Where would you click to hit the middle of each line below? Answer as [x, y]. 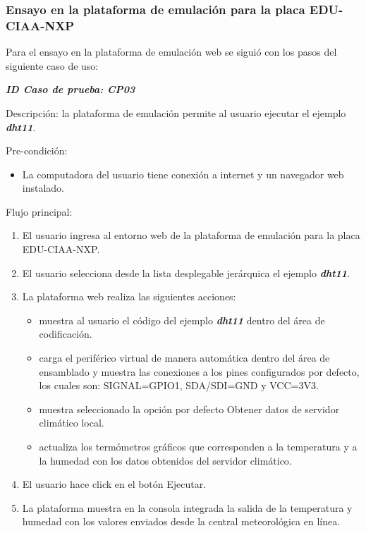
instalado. [43, 188]
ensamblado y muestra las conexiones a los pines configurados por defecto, [199, 371]
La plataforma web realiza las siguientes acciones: [129, 296]
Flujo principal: [39, 211]
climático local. [72, 423]
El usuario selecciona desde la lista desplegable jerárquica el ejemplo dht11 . [186, 272]
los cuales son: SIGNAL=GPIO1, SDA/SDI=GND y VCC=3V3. [179, 385]
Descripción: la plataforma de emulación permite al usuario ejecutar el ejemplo [176, 112]
